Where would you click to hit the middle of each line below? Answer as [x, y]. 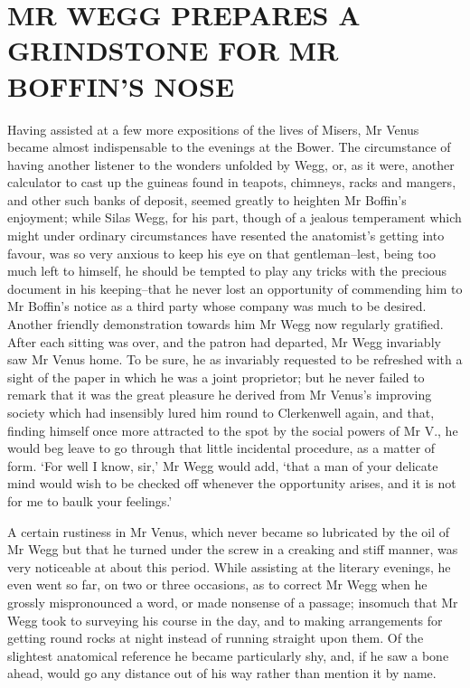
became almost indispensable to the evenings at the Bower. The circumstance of [229, 147]
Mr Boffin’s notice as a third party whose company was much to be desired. [217, 306]
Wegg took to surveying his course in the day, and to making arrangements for [225, 620]
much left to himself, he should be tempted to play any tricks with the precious [227, 271]
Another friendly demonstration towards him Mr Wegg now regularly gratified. [226, 324]
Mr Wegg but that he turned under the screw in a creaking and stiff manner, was [233, 549]
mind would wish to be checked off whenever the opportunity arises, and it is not [232, 483]
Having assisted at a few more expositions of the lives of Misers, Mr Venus [213, 129]
